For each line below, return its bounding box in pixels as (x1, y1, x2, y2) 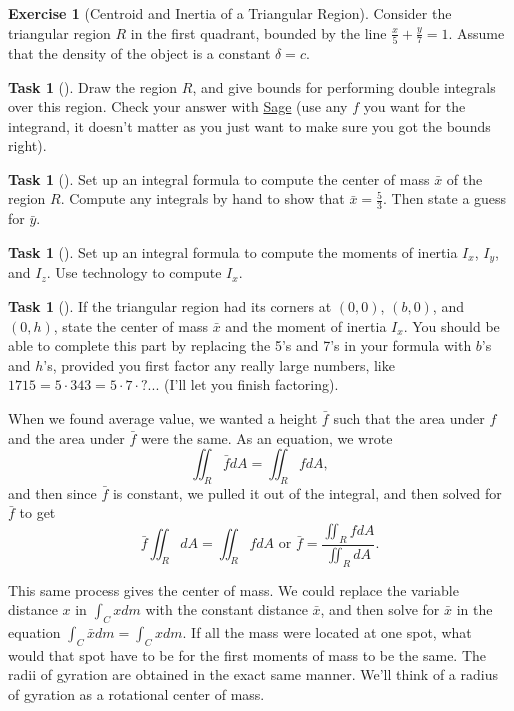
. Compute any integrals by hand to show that (60, 188, 345, 209)
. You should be (403, 315, 500, 336)
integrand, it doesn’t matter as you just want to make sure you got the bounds (8, 115, 491, 136)
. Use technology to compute (46, 262, 222, 283)
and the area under (8, 427, 125, 448)
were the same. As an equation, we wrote (140, 427, 393, 448)
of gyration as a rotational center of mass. (8, 683, 265, 704)
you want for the (363, 96, 466, 117)
